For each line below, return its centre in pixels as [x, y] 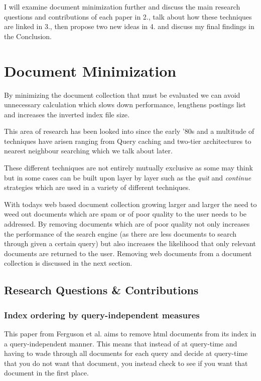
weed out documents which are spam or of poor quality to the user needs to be [125, 214]
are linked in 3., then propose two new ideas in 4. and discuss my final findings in [129, 26]
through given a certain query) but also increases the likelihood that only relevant [130, 243]
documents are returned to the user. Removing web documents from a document [128, 253]
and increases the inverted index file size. [67, 114]
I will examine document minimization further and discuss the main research [122, 7]
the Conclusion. [28, 36]
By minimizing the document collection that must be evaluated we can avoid [122, 94]
